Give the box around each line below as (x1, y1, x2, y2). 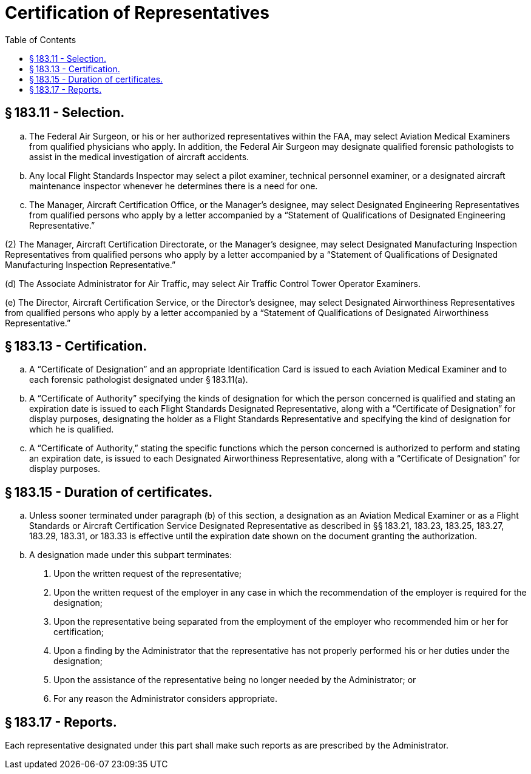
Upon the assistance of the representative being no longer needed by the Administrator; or (53, 675, 416, 685)
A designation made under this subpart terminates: (29, 550, 232, 560)
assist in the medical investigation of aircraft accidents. (29, 151, 249, 162)
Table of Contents (5, 34, 76, 45)
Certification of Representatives (5, 2, 269, 23)
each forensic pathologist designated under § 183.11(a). (29, 374, 248, 385)
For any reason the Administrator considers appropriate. (53, 693, 277, 704)
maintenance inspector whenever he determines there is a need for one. (29, 180, 318, 191)
